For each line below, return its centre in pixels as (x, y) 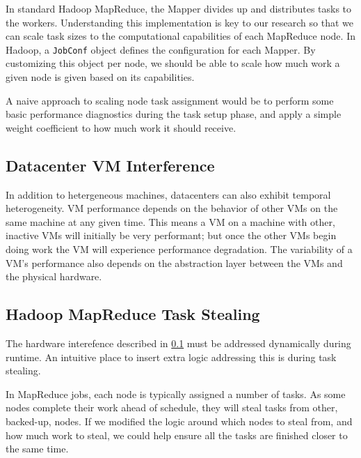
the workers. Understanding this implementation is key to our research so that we (179, 22)
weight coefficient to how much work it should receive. (121, 127)
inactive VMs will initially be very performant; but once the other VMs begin (171, 235)
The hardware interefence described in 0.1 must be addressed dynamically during (178, 343)
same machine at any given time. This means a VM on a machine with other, (170, 221)
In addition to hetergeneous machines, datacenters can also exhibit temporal (168, 194)
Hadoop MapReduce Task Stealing (133, 314)
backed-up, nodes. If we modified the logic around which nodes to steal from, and (179, 421)
